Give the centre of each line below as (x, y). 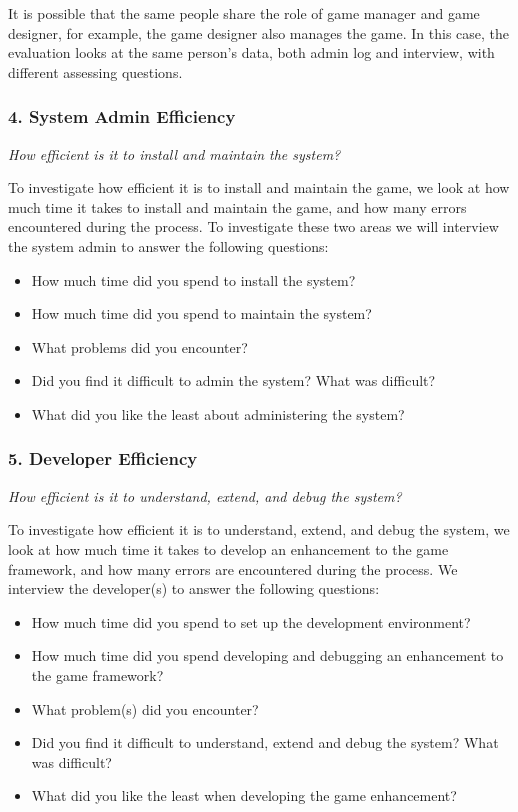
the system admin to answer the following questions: (168, 245)
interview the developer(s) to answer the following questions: (194, 588)
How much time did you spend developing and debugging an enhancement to (267, 655)
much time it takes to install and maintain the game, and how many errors (237, 206)
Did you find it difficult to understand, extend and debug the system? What (265, 742)
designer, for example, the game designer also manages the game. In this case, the (259, 32)
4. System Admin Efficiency (122, 116)
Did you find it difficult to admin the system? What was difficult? (233, 380)
